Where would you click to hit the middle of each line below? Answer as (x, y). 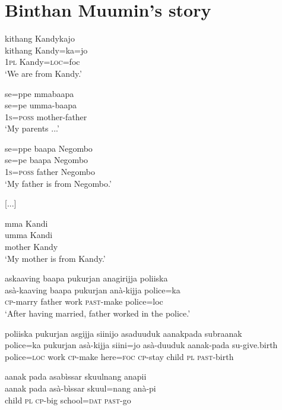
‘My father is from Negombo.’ (58, 183)
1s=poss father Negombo (50, 172)
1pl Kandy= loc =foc (42, 62)
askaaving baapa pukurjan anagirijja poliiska (86, 278)
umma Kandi (29, 235)
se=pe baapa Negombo (47, 160)
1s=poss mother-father (46, 116)
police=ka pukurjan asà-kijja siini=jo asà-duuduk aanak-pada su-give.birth (141, 345)
